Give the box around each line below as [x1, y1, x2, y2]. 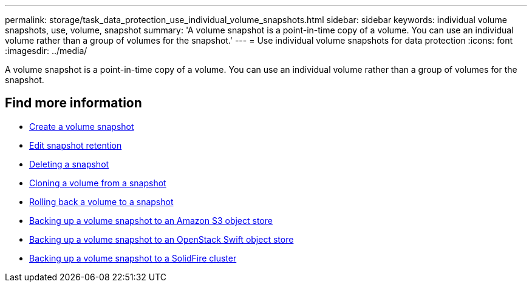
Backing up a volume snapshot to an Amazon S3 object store [29, 215, 273, 226]
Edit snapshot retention [29, 140, 122, 150]
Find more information [5, 95, 142, 111]
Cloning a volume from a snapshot [29, 177, 166, 188]
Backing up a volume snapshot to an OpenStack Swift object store [29, 234, 294, 245]
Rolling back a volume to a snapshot [29, 196, 174, 207]
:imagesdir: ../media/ [5, 46, 87, 56]
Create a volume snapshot [29, 121, 134, 132]
